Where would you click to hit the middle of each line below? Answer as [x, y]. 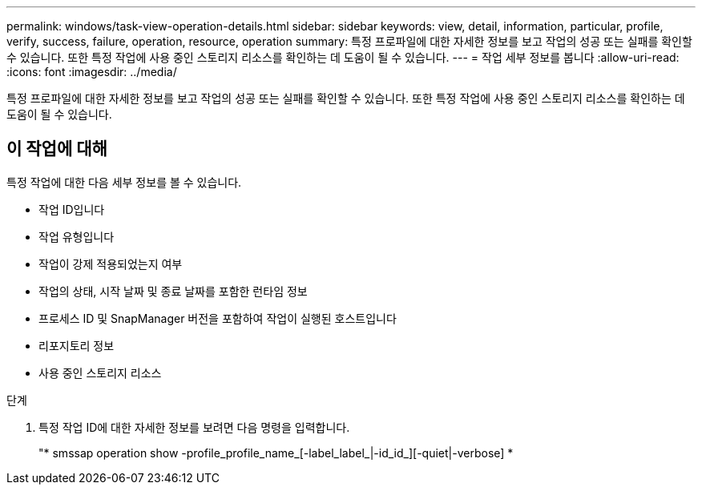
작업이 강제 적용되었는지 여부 [111, 264]
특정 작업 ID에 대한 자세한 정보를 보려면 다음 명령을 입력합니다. [194, 427]
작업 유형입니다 [77, 236]
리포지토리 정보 [77, 345]
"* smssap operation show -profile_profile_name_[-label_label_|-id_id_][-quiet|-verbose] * [276, 453]
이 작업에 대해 [57, 149]
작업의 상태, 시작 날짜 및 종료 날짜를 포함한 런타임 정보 [173, 291]
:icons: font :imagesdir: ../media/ [92, 72]
